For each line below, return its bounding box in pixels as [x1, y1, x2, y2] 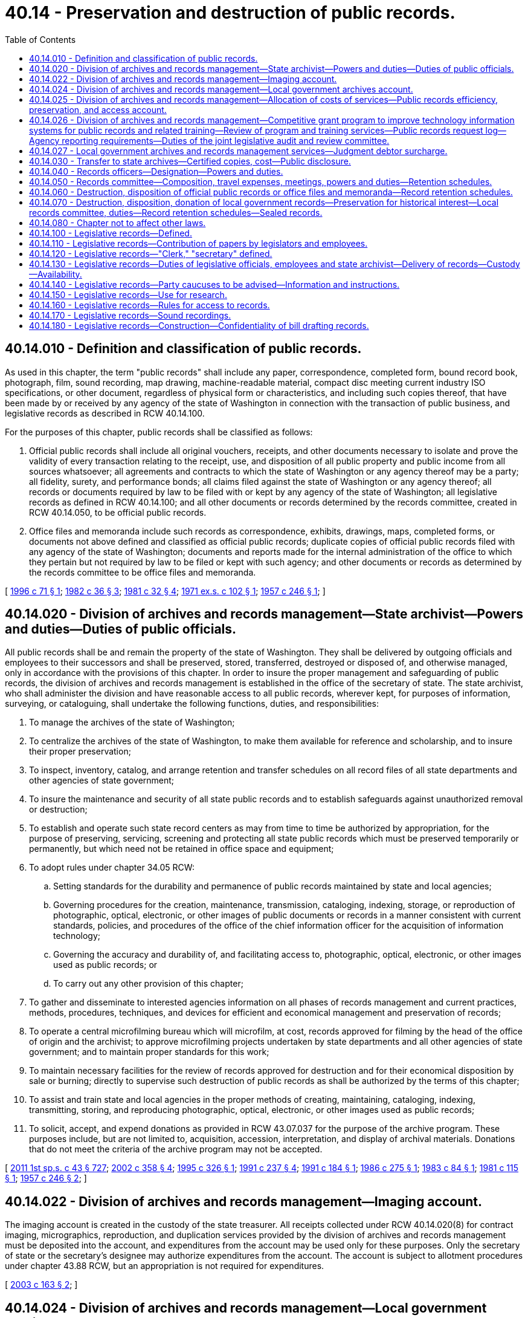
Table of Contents [5, 34, 76, 45]
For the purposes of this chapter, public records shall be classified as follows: [5, 426, 313, 437]
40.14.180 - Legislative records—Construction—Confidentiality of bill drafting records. [29, 320, 369, 331]
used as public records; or [53, 959, 158, 970]
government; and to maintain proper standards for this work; [29, 1047, 269, 1057]
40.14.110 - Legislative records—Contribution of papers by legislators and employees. [29, 238, 368, 248]
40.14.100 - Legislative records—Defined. [29, 227, 192, 238]
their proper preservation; [29, 746, 131, 757]
